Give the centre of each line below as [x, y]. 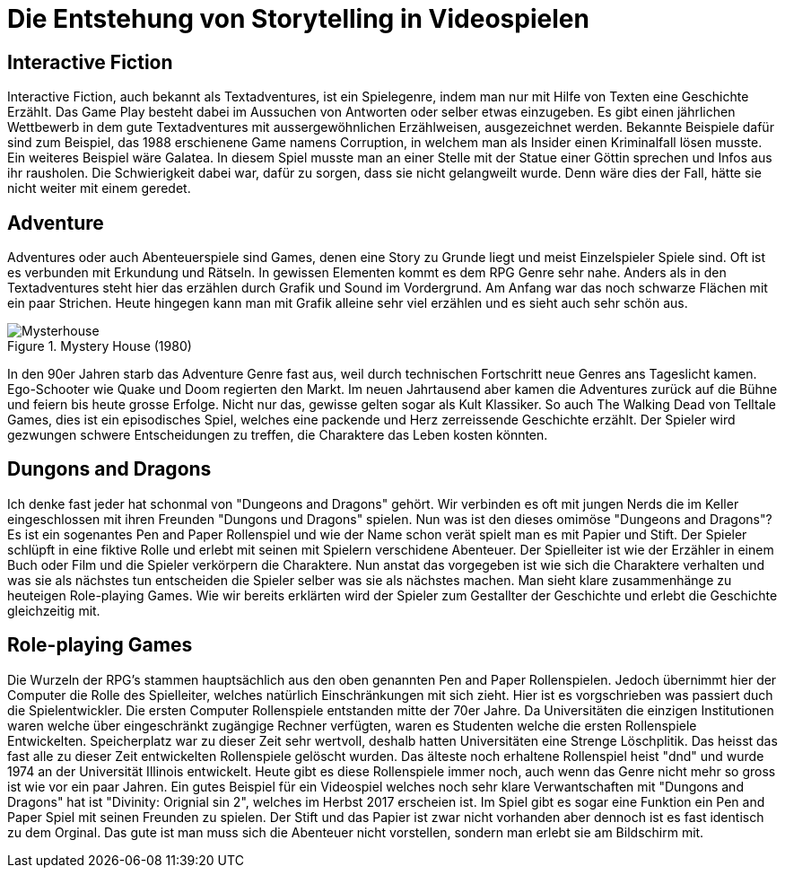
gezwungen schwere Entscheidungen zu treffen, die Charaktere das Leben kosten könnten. [278, 435]
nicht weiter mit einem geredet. [99, 188]
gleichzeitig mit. [54, 610]
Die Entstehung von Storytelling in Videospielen [298, 19]
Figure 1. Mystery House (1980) [100, 346]
